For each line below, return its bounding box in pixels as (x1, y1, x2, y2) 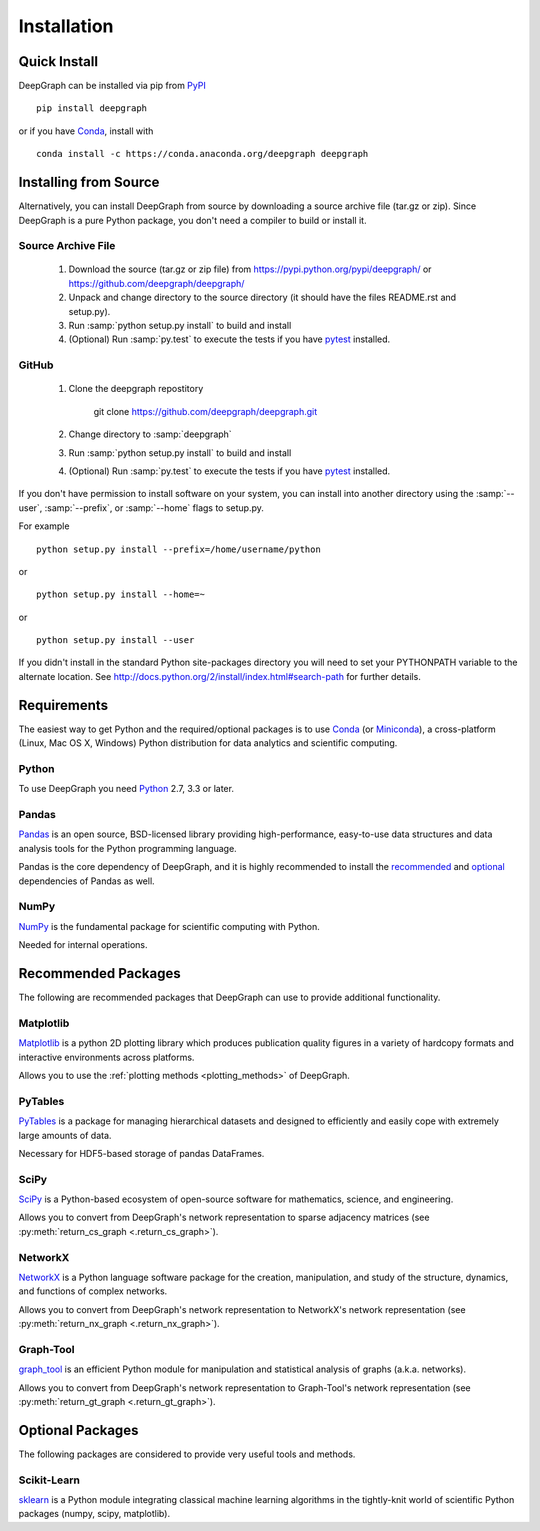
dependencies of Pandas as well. (18, 875, 155, 887)
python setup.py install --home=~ (36, 589, 205, 600)
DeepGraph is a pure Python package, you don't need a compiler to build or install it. (18, 214, 367, 226)
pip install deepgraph (36, 103, 148, 114)
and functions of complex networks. (18, 1285, 168, 1297)
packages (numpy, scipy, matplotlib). (18, 1508, 170, 1520)
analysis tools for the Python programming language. (18, 842, 237, 854)
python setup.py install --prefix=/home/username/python (36, 543, 322, 555)
